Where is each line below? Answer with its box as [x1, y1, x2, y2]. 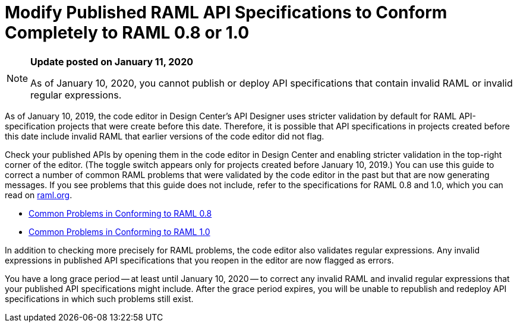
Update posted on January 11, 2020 [30, 55, 193, 68]
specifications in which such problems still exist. [5, 293, 194, 304]
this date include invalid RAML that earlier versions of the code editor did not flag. [5, 131, 324, 141]
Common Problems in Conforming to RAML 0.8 [29, 208, 212, 218]
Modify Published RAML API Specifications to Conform [5, 2, 447, 23]
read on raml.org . [5, 189, 72, 200]
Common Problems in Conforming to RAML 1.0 [29, 226, 210, 237]
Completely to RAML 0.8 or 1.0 [5, 23, 250, 43]
